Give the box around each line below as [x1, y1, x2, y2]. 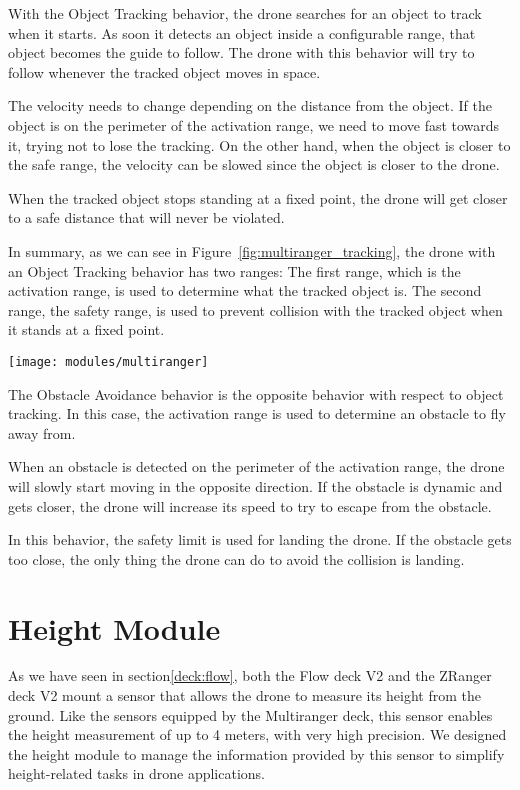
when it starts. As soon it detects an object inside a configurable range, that [8, 22, 476, 43]
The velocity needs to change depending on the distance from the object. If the [8, 95, 492, 116]
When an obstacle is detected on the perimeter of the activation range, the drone [8, 456, 505, 477]
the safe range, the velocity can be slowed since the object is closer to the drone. [8, 154, 500, 175]
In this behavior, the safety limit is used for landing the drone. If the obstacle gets [8, 529, 512, 550]
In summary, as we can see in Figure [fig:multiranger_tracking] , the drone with [8, 240, 496, 261]
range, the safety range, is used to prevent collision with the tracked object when [8, 299, 503, 320]
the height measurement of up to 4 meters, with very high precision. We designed [8, 724, 507, 745]
